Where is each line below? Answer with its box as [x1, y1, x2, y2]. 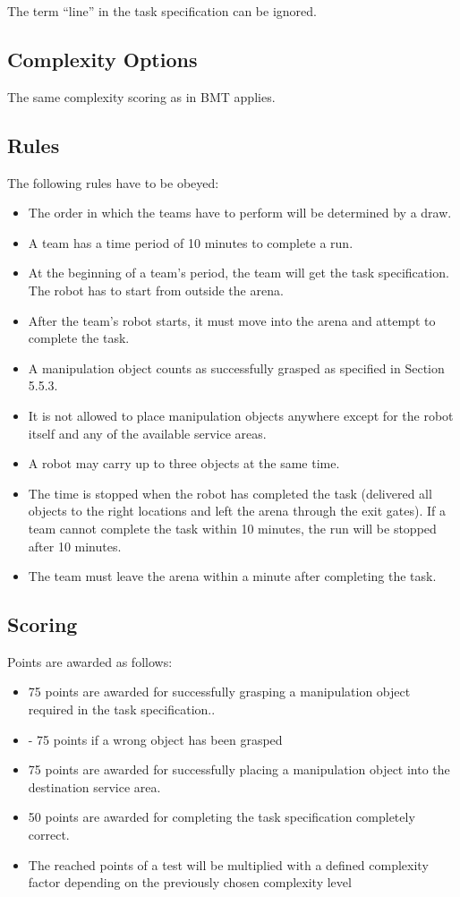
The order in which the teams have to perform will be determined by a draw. [28, 203, 452, 222]
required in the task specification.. [28, 700, 216, 719]
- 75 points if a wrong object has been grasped [28, 730, 283, 748]
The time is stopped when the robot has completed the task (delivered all [28, 483, 432, 502]
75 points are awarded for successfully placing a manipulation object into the [28, 760, 450, 779]
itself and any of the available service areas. [28, 423, 267, 442]
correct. [28, 825, 70, 844]
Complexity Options [7, 45, 198, 73]
